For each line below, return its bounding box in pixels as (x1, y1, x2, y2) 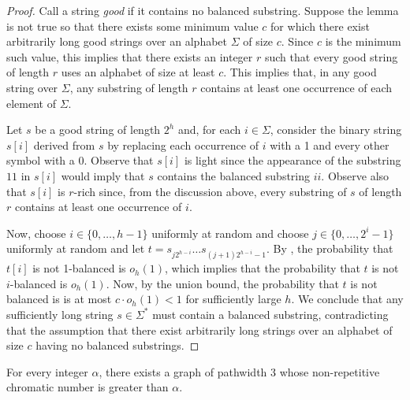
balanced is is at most (6, 291, 112, 307)
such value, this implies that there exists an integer (6, 48, 253, 65)
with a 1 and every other (270, 136, 389, 153)
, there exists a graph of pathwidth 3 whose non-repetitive (99, 363, 380, 380)
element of (6, 94, 56, 111)
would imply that (61, 167, 145, 183)
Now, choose (6, 224, 66, 241)
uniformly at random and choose (151, 224, 309, 241)
